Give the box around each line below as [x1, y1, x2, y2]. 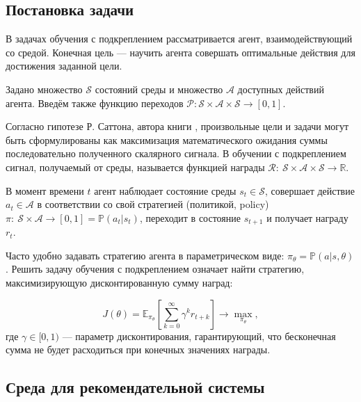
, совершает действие [264, 183, 355, 198]
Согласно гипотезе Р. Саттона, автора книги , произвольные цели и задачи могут [6, 119, 349, 134]
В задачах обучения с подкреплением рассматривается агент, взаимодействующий [6, 31, 353, 46]
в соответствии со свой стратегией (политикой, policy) [37, 197, 269, 211]
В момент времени [6, 183, 84, 198]
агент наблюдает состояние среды [94, 183, 236, 198]
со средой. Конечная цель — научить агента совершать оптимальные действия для [6, 45, 355, 59]
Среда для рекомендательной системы [6, 376, 265, 398]
